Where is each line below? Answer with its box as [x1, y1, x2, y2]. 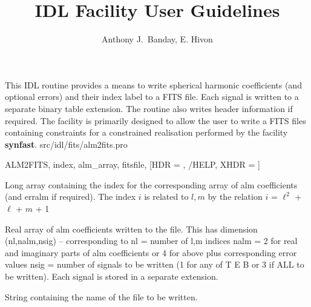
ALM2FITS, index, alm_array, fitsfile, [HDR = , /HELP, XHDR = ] [5, 158, 260, 171]
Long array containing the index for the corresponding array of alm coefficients [5, 178, 298, 191]
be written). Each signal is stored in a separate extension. [5, 270, 218, 283]
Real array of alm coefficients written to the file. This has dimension [5, 222, 258, 235]
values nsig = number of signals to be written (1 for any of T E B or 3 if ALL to [5, 258, 304, 271]
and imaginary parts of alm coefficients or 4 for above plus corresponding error [5, 246, 297, 259]
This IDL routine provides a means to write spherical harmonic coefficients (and [5, 78, 302, 91]
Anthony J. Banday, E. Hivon [102, 33, 213, 45]
